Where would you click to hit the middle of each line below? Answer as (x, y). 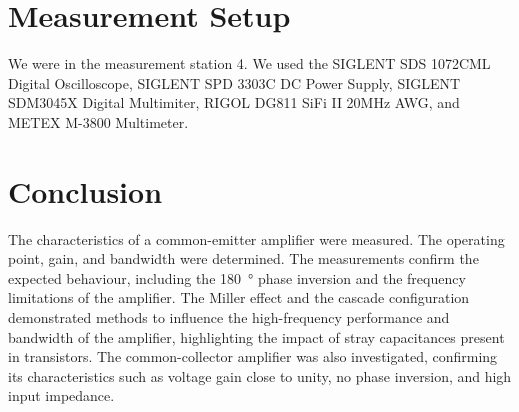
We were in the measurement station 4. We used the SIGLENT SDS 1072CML (249, 63)
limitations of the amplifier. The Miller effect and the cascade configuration (239, 297)
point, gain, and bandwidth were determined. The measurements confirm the (243, 258)
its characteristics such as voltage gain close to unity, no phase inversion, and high (260, 375)
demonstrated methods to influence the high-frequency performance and (229, 317)
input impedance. (61, 395)
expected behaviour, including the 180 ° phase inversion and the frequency (237, 277)
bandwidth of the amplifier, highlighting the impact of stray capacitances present (256, 336)
